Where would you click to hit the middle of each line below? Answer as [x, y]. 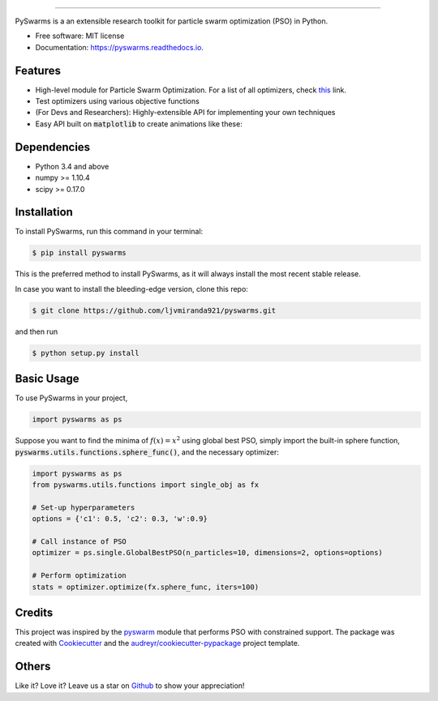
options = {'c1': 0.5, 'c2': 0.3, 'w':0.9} [120, 519]
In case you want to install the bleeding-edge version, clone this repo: [132, 289]
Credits [34, 612]
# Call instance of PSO [79, 541]
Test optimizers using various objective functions [118, 101]
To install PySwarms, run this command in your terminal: [109, 232]
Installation [44, 212]
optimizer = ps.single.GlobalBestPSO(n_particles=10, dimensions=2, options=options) [207, 553]
